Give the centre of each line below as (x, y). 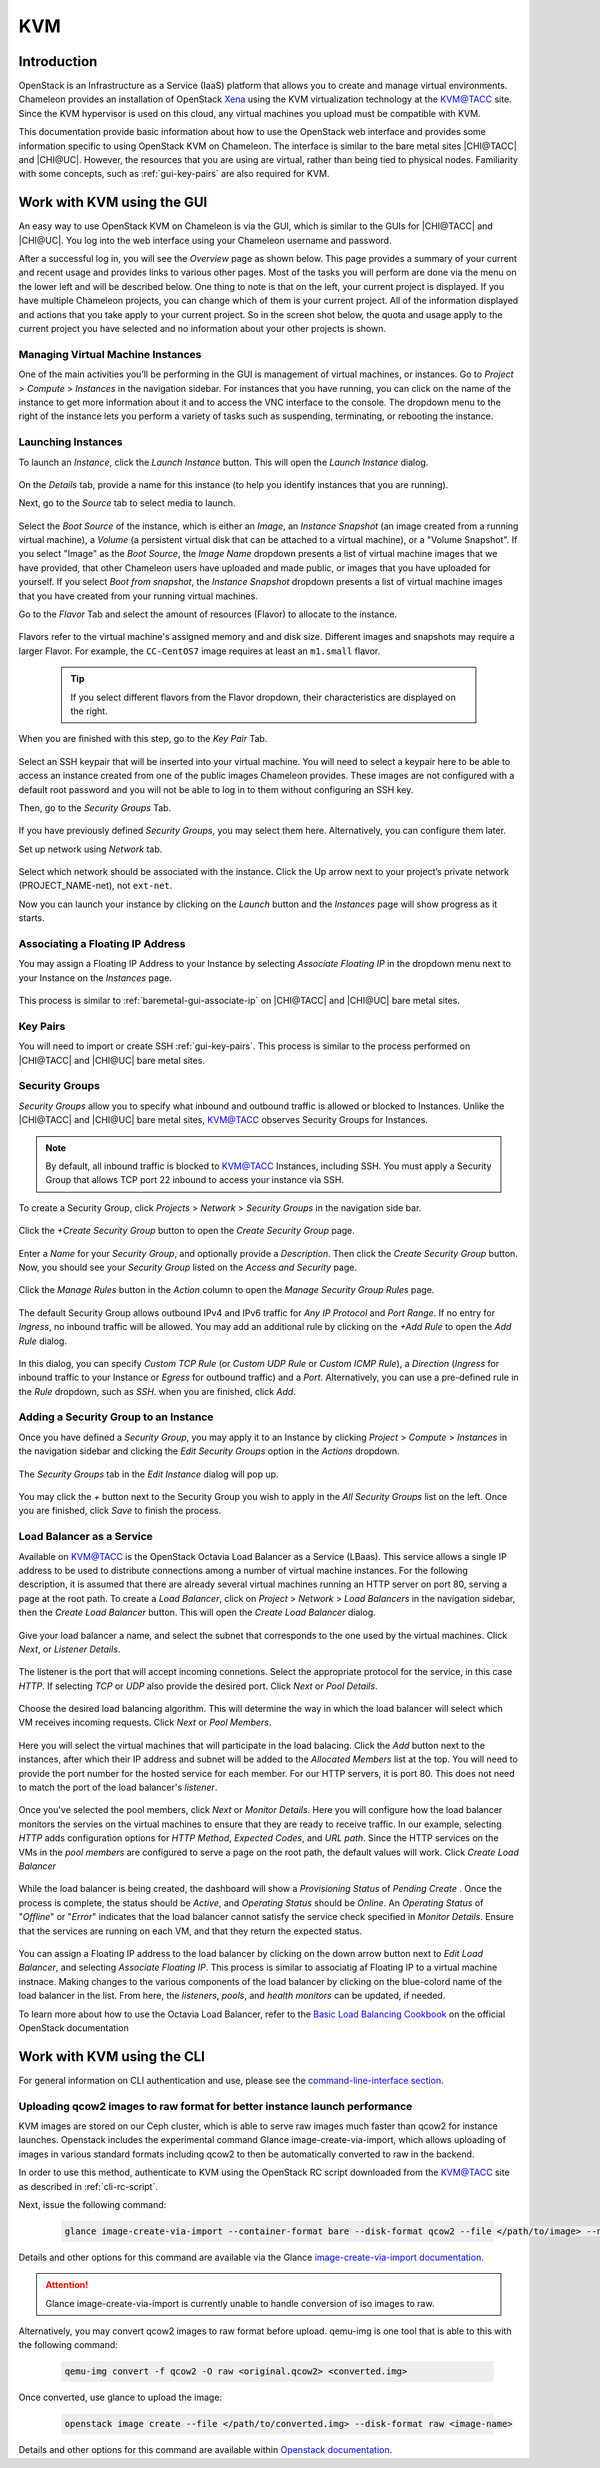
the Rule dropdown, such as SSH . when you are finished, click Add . (157, 1391)
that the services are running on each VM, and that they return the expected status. (190, 1931)
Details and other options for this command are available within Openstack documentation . (205, 2450)
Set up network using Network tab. (90, 849)
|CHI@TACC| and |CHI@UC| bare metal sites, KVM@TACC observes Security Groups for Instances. (223, 1120)
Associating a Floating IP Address (102, 944)
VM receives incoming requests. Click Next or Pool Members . (145, 1722)
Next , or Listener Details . (69, 1649)
